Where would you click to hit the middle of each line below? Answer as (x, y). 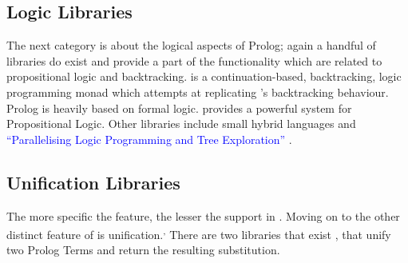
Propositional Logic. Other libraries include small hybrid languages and (181, 124)
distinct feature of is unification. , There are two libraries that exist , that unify (199, 233)
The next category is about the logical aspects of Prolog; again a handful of (191, 45)
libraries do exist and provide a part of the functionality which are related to (194, 60)
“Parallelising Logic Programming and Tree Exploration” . (149, 139)
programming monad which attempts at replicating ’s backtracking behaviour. (198, 92)
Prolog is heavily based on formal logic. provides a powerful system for (179, 108)
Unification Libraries (93, 182)
